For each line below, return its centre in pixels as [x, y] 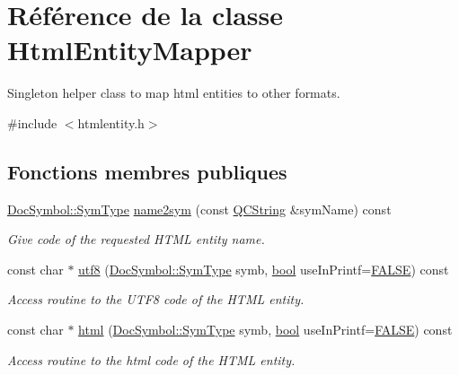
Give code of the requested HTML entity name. [136, 239]
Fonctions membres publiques [147, 171]
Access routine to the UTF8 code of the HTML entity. [156, 299]
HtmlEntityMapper [130, 50]
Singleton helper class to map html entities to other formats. [174, 93]
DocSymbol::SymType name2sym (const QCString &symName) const [199, 209]
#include [32, 122]
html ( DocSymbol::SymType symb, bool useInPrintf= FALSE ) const [265, 330]
